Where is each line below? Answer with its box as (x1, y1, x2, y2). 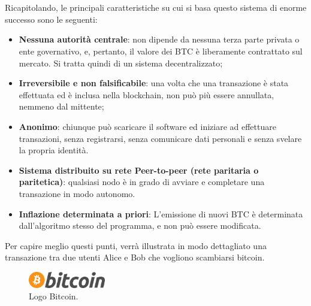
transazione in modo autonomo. (19, 187, 135, 199)
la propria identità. (19, 144, 89, 156)
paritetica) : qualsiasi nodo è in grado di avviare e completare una (19, 175, 265, 188)
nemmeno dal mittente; (19, 100, 104, 113)
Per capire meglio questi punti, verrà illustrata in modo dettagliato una (5, 239, 267, 252)
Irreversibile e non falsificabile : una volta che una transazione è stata (19, 77, 289, 89)
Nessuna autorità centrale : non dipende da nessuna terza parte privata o (19, 33, 300, 46)
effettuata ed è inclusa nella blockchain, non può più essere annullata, (19, 88, 274, 101)
